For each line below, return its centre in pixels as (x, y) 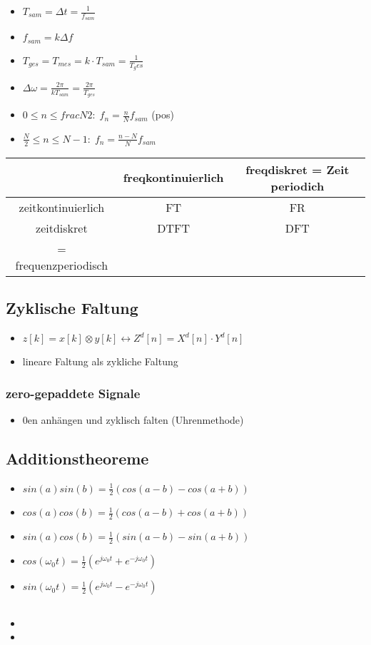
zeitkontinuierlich (62, 207)
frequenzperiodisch (62, 265)
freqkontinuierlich (173, 178)
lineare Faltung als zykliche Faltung (100, 361)
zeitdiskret (62, 228)
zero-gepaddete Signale (73, 393)
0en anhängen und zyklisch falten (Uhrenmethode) (133, 419)
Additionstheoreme (77, 458)
